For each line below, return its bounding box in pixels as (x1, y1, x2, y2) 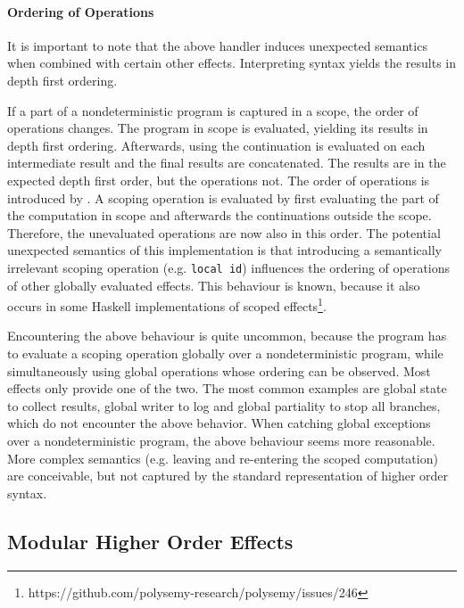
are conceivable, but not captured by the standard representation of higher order (7, 466, 449, 485)
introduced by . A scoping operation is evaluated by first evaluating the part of (7, 188, 439, 207)
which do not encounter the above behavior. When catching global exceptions (7, 414, 431, 432)
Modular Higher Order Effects (7, 527, 294, 555)
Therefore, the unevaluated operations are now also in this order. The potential (7, 223, 441, 242)
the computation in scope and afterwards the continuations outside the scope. (7, 206, 432, 225)
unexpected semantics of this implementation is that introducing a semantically (7, 241, 442, 259)
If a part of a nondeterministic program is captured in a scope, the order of (7, 101, 418, 119)
